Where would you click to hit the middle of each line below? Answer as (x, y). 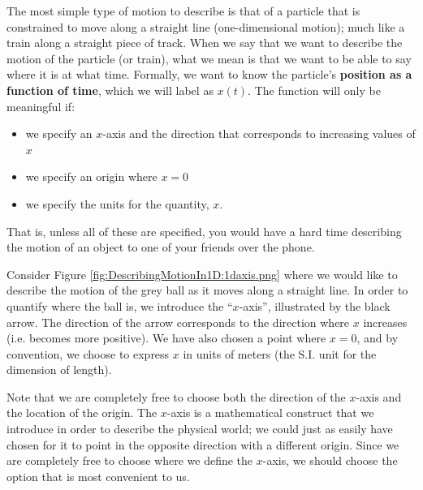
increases (385, 322)
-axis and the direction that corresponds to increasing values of (259, 133)
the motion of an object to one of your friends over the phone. (161, 247)
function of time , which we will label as (110, 90)
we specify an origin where (91, 176)
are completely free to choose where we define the (130, 460)
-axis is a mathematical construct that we (270, 413)
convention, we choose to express (88, 353)
